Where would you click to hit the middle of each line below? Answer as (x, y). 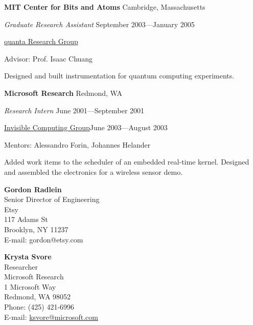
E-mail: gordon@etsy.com (44, 239)
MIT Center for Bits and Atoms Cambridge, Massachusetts (105, 7)
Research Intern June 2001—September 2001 (74, 110)
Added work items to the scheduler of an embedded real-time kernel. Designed (127, 162)
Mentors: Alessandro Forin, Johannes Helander (77, 144)
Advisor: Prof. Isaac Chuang (49, 58)
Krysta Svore (28, 257)
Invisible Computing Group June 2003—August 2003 (86, 127)
